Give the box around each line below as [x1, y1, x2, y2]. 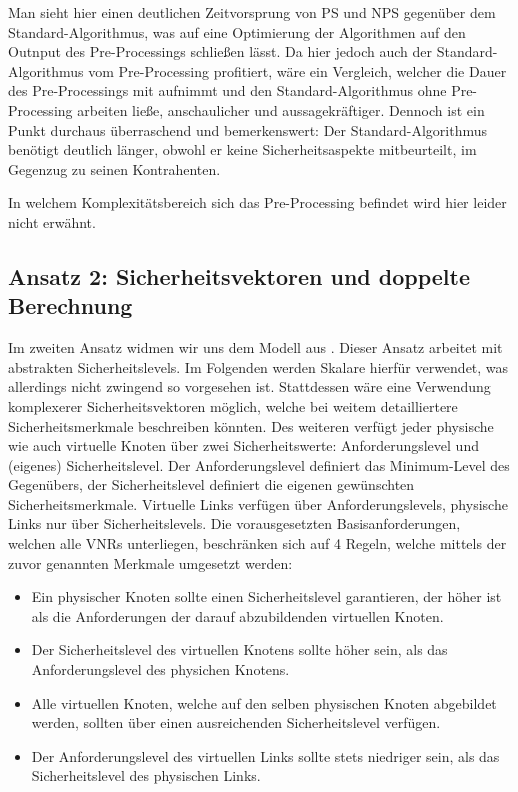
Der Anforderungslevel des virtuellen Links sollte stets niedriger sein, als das [31, 745, 500, 766]
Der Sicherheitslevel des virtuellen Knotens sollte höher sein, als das [31, 639, 448, 660]
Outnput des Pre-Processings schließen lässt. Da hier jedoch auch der [8, 41, 432, 62]
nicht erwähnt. [8, 211, 96, 232]
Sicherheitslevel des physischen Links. [31, 765, 261, 786]
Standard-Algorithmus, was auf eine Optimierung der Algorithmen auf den [8, 21, 466, 42]
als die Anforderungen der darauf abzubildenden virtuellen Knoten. [31, 605, 444, 626]
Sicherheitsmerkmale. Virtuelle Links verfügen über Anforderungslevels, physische [8, 493, 508, 514]
